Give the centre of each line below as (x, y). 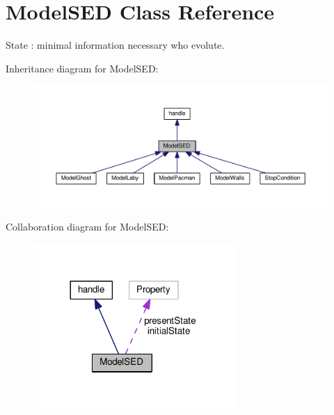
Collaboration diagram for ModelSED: (87, 227)
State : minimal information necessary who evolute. (115, 45)
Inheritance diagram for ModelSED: (82, 68)
